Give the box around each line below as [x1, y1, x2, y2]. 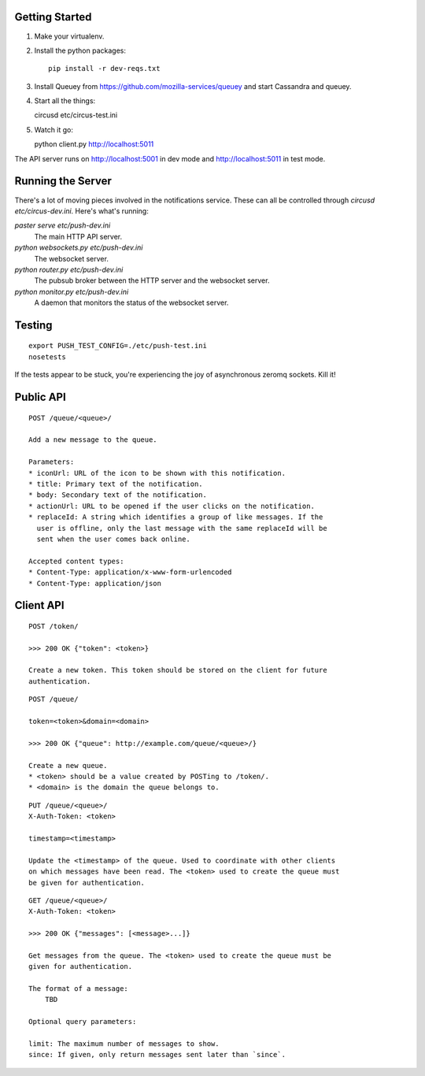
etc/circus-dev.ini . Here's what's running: [14, 206, 149, 216]
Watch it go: [34, 124, 74, 134]
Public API [14, 391, 66, 404]
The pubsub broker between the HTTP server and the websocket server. [34, 276, 270, 285]
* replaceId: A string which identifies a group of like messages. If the [28, 513, 323, 521]
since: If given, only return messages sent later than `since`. [28, 1050, 286, 1059]
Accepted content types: [28, 556, 124, 566]
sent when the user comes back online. [36, 534, 190, 544]
